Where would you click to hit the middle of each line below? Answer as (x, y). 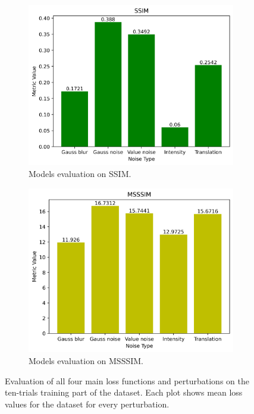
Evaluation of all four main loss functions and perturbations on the (127, 380)
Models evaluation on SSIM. (80, 174)
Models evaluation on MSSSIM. (86, 361)
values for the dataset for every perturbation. (87, 404)
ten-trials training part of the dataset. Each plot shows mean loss (124, 392)
